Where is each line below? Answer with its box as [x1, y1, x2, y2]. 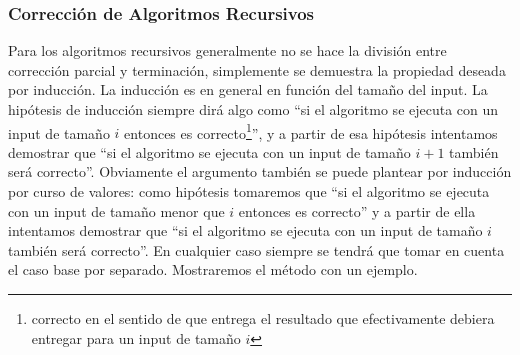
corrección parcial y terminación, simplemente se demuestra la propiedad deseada [8, 59, 506, 80]
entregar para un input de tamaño [31, 327, 241, 348]
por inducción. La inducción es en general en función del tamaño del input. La [8, 79, 488, 100]
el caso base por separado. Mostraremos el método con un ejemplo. [8, 259, 418, 280]
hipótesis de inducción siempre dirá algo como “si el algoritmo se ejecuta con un [8, 99, 499, 119]
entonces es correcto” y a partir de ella [238, 200, 476, 221]
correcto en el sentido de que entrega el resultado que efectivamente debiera [31, 308, 495, 328]
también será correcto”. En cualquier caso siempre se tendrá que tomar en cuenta [8, 239, 505, 260]
